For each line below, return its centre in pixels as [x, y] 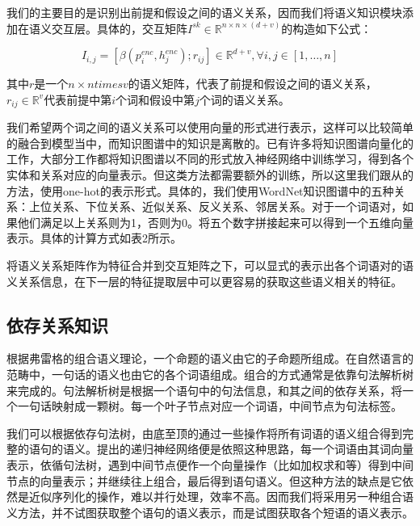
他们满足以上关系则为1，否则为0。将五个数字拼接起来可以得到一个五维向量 [215, 222]
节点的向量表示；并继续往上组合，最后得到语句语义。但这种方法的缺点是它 [204, 480]
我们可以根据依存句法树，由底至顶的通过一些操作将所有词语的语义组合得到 [204, 433]
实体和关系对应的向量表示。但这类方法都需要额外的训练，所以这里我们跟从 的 [210, 175]
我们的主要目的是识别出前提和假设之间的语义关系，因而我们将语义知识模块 [204, 12]
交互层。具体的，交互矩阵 [119, 28]
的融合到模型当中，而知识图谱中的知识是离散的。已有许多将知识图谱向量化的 [210, 143]
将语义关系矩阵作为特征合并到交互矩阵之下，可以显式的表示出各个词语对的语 [210, 265]
